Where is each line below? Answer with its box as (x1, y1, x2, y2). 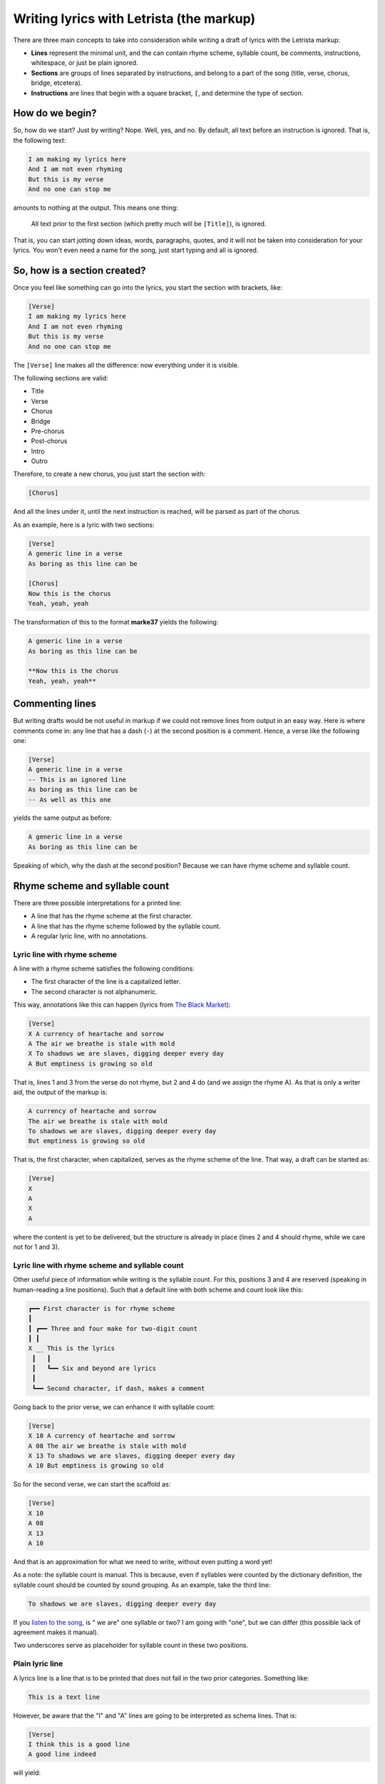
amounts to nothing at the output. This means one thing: (13, 203, 178, 212)
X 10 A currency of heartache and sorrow (28, 1431, 175, 1440)
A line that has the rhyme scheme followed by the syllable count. (31, 921, 221, 931)
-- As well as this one (28, 796, 112, 804)
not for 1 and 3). (13, 1242, 60, 1252)
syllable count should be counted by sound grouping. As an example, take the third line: (13, 1581, 271, 1589)
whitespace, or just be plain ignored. (31, 59, 138, 67)
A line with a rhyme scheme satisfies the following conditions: (13, 964, 195, 973)
